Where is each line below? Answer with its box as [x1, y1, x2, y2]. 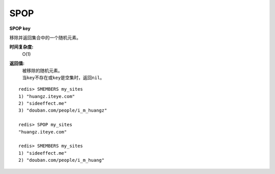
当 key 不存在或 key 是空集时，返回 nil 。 [22, 74, 104, 81]
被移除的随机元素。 [22, 67, 63, 74]
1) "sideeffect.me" [18, 150, 67, 156]
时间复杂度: [9, 44, 34, 50]
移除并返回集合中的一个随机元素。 [9, 34, 81, 41]
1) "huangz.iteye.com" [18, 93, 75, 99]
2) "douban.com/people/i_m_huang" [18, 157, 104, 163]
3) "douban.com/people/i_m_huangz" [18, 108, 107, 114]
